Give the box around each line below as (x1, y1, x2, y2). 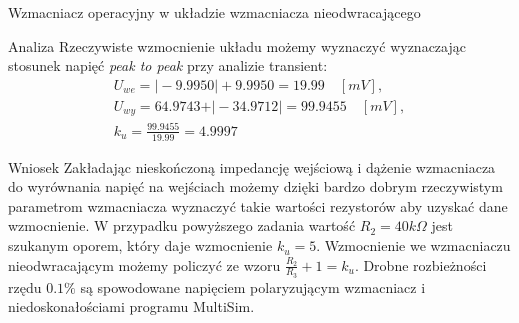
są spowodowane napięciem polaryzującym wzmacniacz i (80, 276, 426, 297)
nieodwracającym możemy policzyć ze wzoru (8, 254, 281, 275)
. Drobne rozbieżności (354, 254, 487, 275)
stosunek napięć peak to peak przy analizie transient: (8, 55, 328, 76)
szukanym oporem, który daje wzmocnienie (8, 235, 273, 256)
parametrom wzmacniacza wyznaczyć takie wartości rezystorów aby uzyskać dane (8, 195, 508, 216)
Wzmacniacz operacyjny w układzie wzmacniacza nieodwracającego (8, 2, 421, 22)
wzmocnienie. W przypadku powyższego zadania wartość (8, 215, 356, 236)
